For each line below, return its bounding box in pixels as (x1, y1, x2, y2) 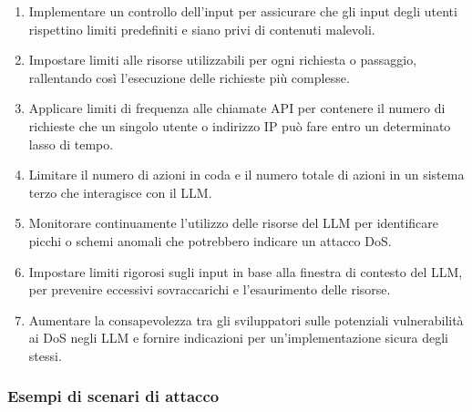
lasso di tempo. (28, 134, 114, 153)
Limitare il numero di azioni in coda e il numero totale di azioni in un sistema (28, 165, 465, 184)
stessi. (28, 345, 62, 365)
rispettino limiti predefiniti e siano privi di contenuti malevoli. (28, 19, 375, 38)
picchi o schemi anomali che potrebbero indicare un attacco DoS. (28, 231, 392, 250)
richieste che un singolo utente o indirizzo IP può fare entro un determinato (28, 116, 451, 135)
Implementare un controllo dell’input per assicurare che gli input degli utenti (28, 2, 457, 20)
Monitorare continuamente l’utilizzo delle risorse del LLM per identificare (28, 213, 438, 232)
